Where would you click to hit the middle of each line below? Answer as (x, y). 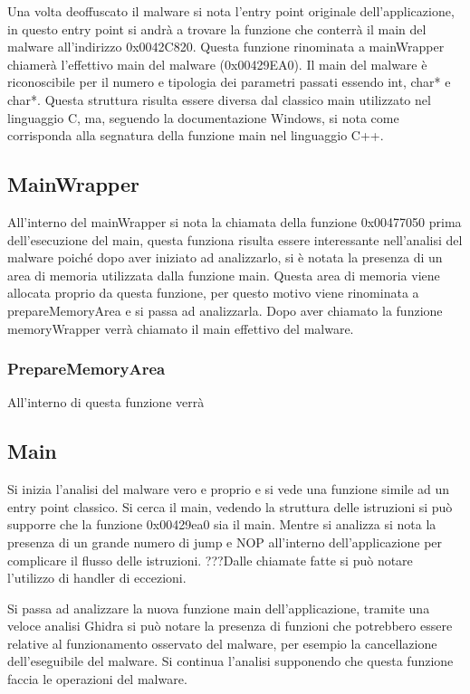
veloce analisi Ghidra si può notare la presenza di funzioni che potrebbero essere (230, 626)
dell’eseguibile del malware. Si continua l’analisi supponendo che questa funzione (230, 661)
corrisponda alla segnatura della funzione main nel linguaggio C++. (196, 135)
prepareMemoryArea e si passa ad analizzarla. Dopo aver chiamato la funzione (225, 310)
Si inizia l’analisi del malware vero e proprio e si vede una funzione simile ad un (229, 489)
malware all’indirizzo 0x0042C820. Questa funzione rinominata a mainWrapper (226, 47)
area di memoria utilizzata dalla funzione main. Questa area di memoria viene (224, 275)
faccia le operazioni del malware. (97, 679)
